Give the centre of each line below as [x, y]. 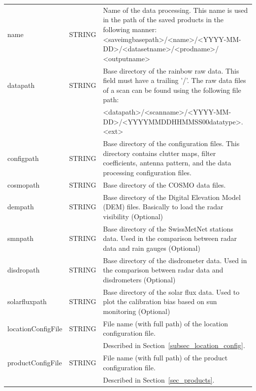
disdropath [24, 270]
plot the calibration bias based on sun [160, 301]
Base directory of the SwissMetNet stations [168, 228]
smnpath [20, 238]
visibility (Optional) [133, 216]
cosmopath [24, 184]
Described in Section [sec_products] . [159, 379]
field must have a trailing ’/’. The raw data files [175, 80]
